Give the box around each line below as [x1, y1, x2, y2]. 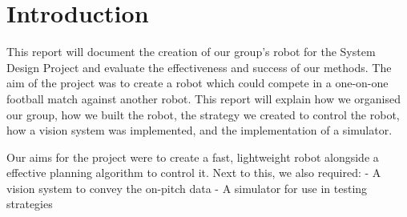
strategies [6, 195, 53, 212]
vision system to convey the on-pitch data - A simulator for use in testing [6, 179, 368, 196]
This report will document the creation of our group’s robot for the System [6, 43, 376, 60]
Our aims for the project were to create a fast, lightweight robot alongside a [6, 148, 379, 165]
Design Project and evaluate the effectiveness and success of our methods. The [6, 58, 392, 75]
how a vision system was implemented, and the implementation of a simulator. [6, 122, 393, 139]
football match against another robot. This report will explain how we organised [6, 90, 401, 106]
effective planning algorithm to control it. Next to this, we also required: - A [6, 164, 381, 181]
